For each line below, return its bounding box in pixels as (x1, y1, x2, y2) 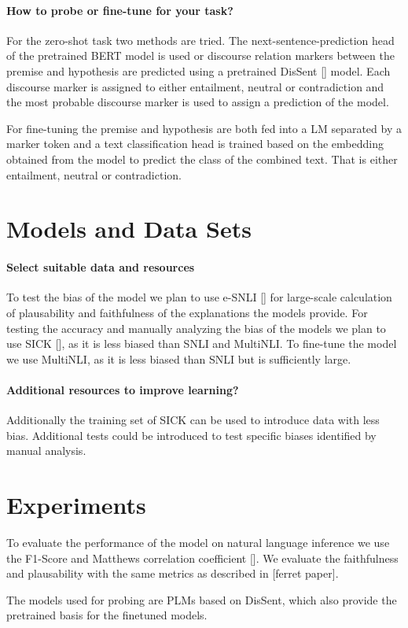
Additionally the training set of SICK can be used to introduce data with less (6, 412, 380, 428)
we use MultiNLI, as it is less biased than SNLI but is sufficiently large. (6, 350, 351, 367)
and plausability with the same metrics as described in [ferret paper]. (6, 565, 339, 582)
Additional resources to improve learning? (6, 381, 239, 397)
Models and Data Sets (6, 212, 252, 245)
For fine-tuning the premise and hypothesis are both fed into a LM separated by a (6, 120, 402, 136)
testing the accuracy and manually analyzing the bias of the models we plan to (6, 320, 386, 336)
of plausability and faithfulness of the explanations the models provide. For (6, 304, 368, 320)
